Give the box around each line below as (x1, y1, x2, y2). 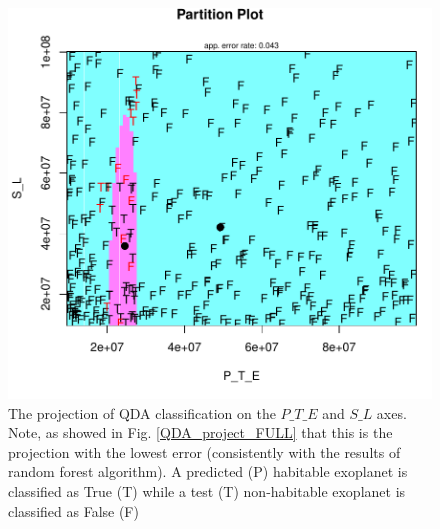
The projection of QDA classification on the (8, 402, 276, 423)
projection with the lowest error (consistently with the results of (8, 441, 401, 462)
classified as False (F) (8, 500, 139, 521)
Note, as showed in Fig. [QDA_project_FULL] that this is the (8, 422, 393, 443)
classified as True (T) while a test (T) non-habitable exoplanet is (8, 480, 406, 501)
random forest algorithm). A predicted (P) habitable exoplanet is (8, 461, 408, 482)
